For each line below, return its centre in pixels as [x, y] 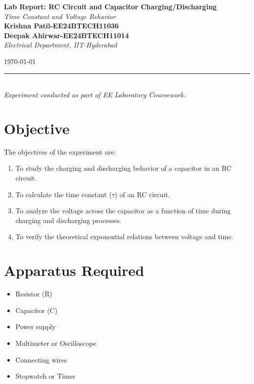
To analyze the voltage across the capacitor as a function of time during [123, 211]
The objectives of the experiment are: [60, 151]
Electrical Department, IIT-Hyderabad [61, 45]
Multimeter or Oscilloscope [56, 343]
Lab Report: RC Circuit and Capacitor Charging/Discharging [110, 6]
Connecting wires [41, 359]
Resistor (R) [34, 294]
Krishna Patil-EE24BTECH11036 [62, 26]
